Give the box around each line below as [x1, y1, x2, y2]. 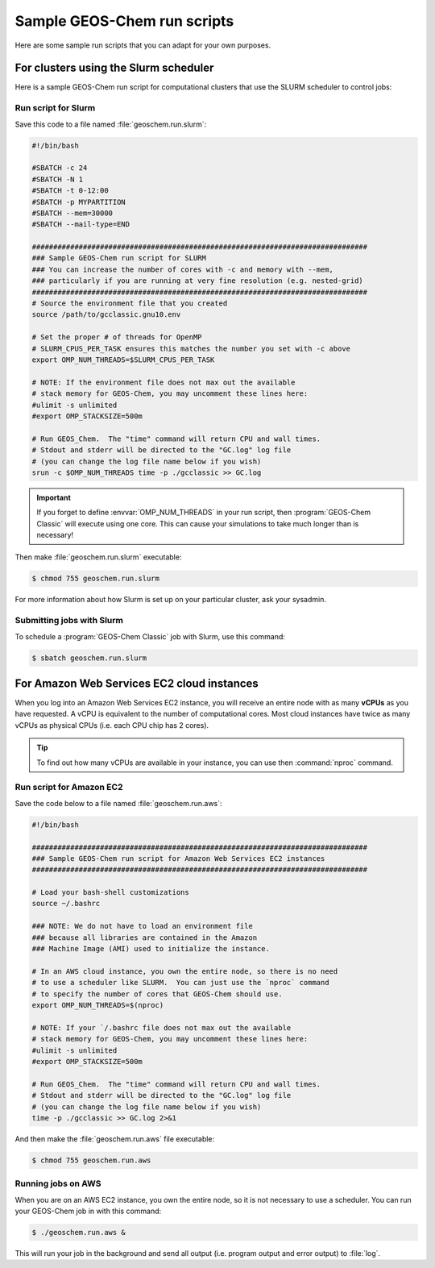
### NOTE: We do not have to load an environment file [31, 921, 253, 931]
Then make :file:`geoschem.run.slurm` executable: [14, 552, 182, 562]
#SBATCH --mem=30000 [31, 208, 113, 218]
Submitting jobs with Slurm [14, 615, 124, 626]
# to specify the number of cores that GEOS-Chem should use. [31, 989, 283, 999]
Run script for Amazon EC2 [14, 782, 123, 793]
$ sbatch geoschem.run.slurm [31, 653, 147, 663]
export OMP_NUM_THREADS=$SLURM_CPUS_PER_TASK [31, 355, 215, 364]
